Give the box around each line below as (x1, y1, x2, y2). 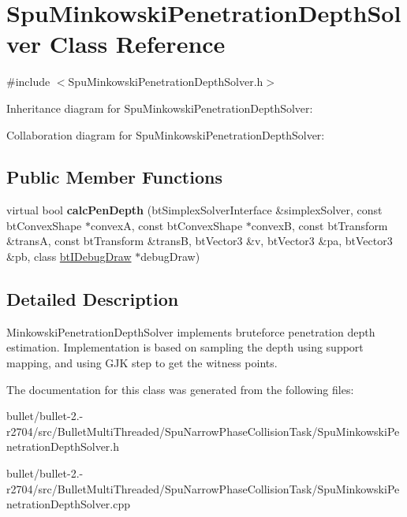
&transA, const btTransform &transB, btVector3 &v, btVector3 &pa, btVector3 (6, 232, 393, 249)
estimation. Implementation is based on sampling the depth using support (6, 339, 364, 355)
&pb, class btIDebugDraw (6, 248, 132, 265)
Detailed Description (6, 287, 179, 311)
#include (6, 73, 50, 90)
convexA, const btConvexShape (90, 217, 243, 233)
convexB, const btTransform (251, 217, 388, 233)
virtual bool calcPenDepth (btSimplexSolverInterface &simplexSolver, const (6, 202, 383, 218)
